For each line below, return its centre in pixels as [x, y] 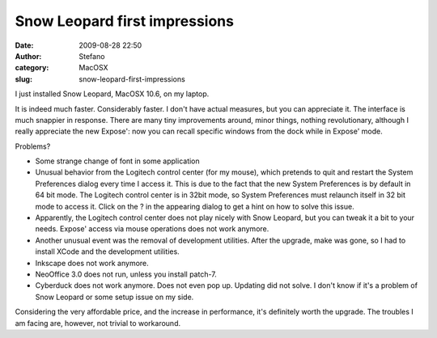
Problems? [33, 146]
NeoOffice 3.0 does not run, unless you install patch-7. [126, 274]
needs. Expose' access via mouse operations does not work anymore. [152, 229]
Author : [28, 56]
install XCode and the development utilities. [107, 251]
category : [32, 68]
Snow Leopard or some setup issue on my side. [115, 297]
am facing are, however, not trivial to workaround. [98, 323]
